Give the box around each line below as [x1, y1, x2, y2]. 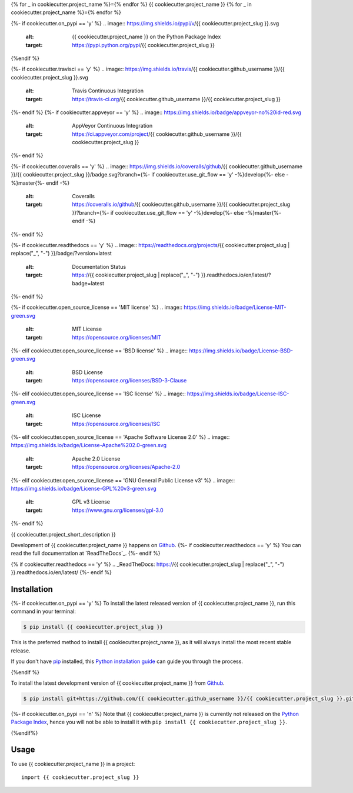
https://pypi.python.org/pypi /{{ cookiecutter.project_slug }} [72, 41, 215, 48]
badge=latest [72, 279, 104, 286]
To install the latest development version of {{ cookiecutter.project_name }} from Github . [11, 679, 225, 687]
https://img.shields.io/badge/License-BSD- [189, 347, 294, 354]
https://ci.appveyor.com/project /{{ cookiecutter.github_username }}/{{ [72, 130, 242, 138]
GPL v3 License [72, 498, 110, 505]
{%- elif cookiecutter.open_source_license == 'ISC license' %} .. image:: [11, 390, 186, 397]
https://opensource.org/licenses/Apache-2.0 [72, 464, 181, 471]
